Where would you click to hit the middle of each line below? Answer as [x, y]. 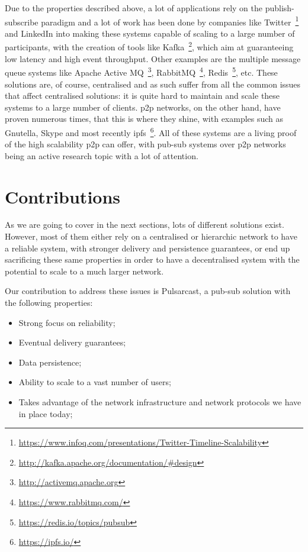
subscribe [22, 22]
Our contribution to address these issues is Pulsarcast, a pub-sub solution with [148, 291]
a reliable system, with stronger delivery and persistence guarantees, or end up [147, 248]
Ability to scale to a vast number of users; [95, 382]
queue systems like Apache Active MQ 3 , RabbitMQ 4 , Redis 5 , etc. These [141, 71]
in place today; [46, 413]
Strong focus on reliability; [67, 322]
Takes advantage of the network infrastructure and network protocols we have [160, 402]
